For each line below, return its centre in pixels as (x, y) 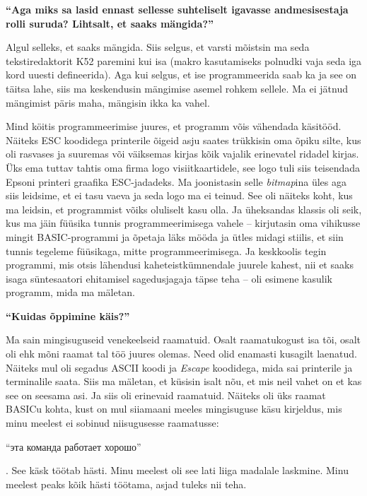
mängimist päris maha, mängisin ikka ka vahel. (108, 102)
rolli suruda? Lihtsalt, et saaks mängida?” (110, 23)
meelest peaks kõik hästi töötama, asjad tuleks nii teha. (126, 484)
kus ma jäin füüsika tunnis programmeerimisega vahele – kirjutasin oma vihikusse (183, 223)
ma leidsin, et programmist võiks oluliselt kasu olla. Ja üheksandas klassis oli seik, (184, 209)
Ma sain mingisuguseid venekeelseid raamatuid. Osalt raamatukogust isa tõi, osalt (183, 339)
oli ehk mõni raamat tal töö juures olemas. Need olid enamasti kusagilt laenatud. (181, 354)
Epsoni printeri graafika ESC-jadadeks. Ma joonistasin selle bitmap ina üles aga (176, 181)
